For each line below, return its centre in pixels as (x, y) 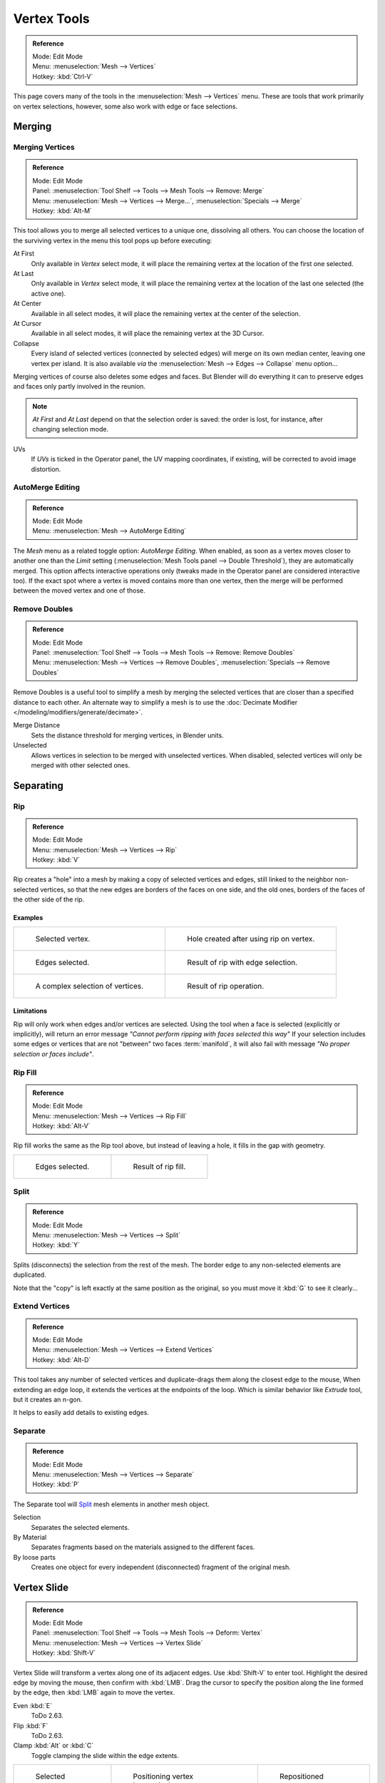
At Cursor (27, 323)
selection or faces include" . (53, 1054)
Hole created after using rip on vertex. (251, 939)
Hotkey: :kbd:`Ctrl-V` (63, 76)
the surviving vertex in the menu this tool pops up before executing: (113, 240)
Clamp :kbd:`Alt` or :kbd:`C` (53, 1746)
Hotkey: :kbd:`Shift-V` (64, 1653)
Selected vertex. (63, 939)
